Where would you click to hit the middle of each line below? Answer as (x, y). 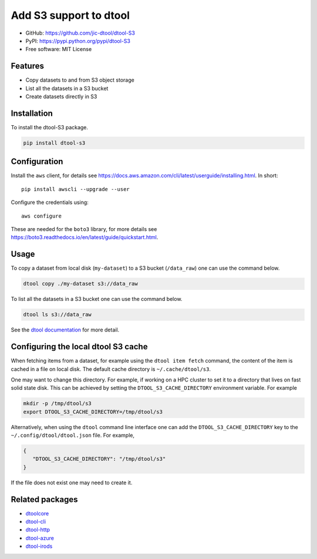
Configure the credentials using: (50, 202)
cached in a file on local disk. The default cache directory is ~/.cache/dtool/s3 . (111, 369)
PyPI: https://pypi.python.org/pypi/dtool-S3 (78, 41)
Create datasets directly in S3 (61, 96)
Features (27, 66)
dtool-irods (39, 546)
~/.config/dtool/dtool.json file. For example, (73, 436)
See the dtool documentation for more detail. (65, 330)
